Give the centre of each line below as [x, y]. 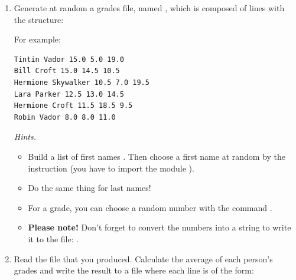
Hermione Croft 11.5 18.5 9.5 [73, 106]
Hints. [25, 136]
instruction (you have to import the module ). [111, 168]
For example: [37, 39]
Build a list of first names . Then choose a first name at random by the [157, 156]
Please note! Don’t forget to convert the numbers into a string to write [160, 227]
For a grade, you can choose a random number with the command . [150, 207]
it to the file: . [53, 238]
